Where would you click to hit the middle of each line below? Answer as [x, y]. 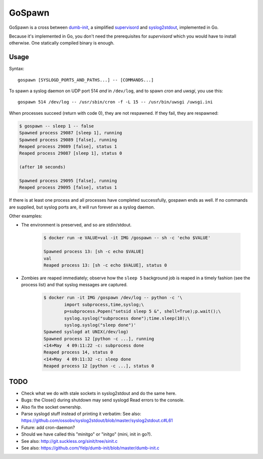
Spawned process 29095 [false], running [68, 180]
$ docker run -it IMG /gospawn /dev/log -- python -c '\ [113, 298]
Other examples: [26, 216]
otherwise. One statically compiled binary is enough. [62, 43]
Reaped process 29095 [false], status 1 [68, 188]
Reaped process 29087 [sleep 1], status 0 [71, 153]
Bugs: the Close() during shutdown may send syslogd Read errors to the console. [103, 400]
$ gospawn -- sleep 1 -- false [57, 126]
